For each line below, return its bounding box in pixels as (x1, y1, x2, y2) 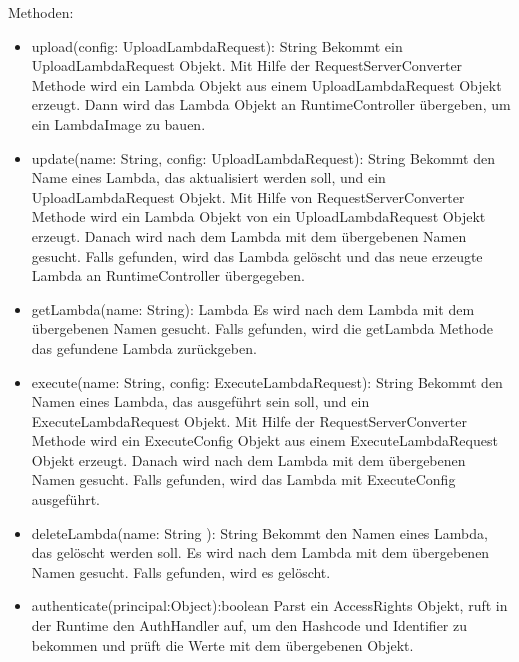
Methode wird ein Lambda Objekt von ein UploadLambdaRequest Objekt (31, 206, 486, 227)
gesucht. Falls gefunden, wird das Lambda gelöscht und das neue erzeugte (31, 245, 483, 266)
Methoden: (8, 2, 74, 22)
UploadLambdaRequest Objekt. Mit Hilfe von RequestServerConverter (31, 186, 465, 207)
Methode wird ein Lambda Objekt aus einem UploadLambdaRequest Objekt (31, 74, 502, 95)
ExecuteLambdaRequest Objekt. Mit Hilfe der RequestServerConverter (31, 410, 467, 431)
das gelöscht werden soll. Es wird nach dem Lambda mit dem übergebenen (31, 542, 490, 563)
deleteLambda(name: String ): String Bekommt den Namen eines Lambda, (31, 522, 488, 543)
